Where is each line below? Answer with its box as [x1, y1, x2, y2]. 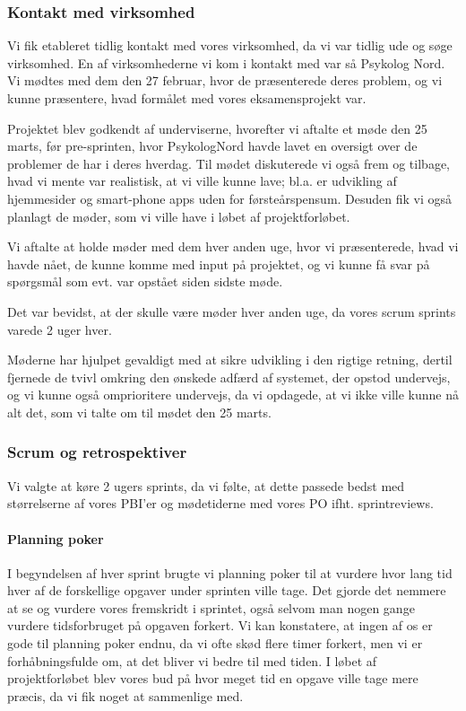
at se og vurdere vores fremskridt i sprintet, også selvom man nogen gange [7, 598, 415, 617]
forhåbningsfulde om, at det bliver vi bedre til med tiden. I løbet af [7, 651, 377, 670]
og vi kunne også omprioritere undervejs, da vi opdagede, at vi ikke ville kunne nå [7, 385, 459, 404]
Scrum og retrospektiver [7, 441, 187, 463]
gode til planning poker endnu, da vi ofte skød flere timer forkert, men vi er [7, 634, 423, 653]
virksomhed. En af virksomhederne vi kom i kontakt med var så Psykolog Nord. [7, 53, 445, 72]
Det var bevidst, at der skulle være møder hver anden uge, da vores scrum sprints [7, 302, 456, 320]
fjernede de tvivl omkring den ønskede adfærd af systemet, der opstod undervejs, [7, 367, 451, 386]
